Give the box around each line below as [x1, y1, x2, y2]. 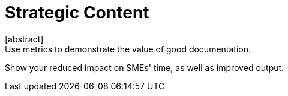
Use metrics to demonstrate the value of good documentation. [5, 44, 251, 54]
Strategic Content [5, 2, 149, 23]
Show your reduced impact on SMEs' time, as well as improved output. [5, 62, 284, 73]
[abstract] [5, 33, 44, 44]
